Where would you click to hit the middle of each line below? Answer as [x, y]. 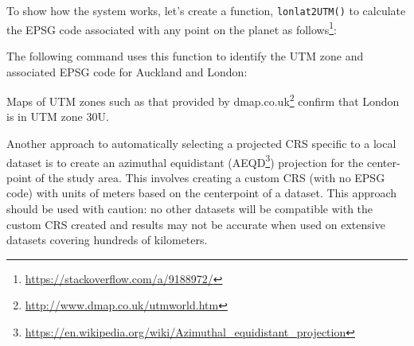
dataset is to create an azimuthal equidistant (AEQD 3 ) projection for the [185, 161]
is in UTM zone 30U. [58, 117]
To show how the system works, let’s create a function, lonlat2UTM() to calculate [206, 10]
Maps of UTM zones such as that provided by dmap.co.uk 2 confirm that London [203, 100]
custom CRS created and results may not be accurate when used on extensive [196, 224]
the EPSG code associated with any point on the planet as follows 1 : [172, 28]
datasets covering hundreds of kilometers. [107, 240]
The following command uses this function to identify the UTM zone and [185, 55]
